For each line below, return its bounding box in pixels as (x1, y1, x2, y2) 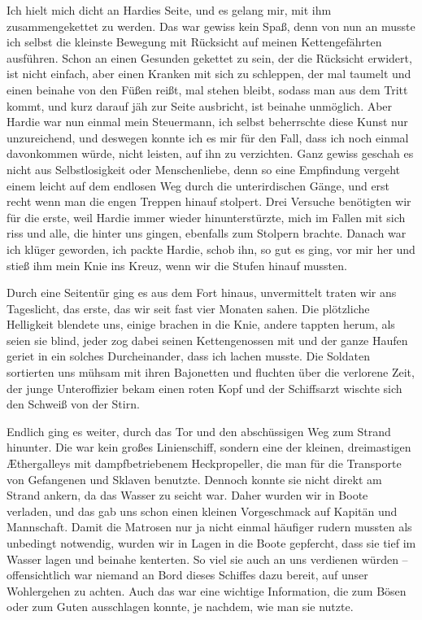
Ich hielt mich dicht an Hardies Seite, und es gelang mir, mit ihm (7, 2, 332, 18)
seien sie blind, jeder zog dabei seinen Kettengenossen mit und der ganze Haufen (7, 331, 408, 348)
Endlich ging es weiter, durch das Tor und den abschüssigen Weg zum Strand (7, 422, 391, 439)
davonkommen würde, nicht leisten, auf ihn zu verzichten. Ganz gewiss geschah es (7, 145, 414, 162)
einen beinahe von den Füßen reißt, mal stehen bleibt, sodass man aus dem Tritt (7, 81, 408, 98)
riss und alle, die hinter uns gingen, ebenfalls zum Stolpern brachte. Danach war (7, 225, 407, 242)
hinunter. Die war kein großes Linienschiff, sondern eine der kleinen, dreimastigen (7, 439, 411, 456)
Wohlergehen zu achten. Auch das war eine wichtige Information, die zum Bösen (7, 582, 407, 599)
